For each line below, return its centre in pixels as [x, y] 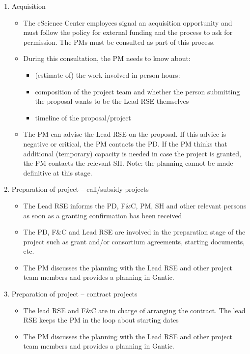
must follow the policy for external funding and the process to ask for [128, 32]
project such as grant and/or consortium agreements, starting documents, [134, 241]
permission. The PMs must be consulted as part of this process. [119, 42]
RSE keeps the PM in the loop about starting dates [101, 320]
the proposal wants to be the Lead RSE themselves [112, 101]
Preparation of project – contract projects [74, 294]
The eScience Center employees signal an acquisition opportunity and [128, 22]
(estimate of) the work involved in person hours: [108, 74]
